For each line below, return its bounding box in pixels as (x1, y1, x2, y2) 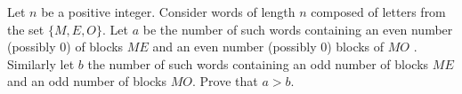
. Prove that (191, 72, 258, 90)
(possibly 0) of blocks (7, 37, 124, 56)
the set (7, 20, 45, 38)
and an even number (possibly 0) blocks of (152, 37, 385, 56)
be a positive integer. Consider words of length (41, 3, 296, 20)
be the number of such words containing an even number (142, 20, 453, 38)
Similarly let (7, 54, 75, 73)
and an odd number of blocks (7, 72, 167, 90)
